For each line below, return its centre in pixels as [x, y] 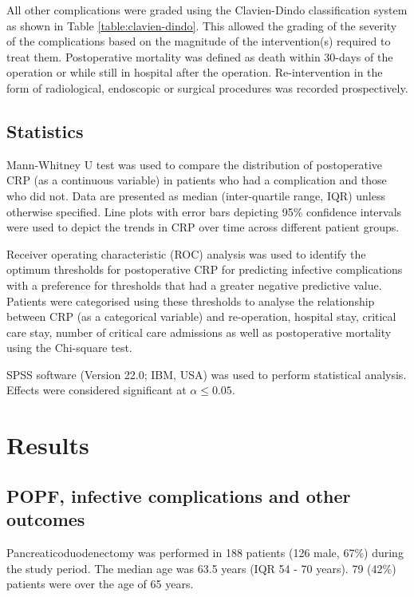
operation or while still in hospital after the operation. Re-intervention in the [195, 72]
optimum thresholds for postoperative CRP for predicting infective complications [205, 269]
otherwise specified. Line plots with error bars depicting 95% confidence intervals [204, 211]
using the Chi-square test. [69, 348]
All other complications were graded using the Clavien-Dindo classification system [207, 10]
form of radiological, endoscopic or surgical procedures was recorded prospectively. [207, 87]
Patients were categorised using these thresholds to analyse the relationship [191, 300]
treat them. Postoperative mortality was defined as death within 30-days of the [200, 56]
